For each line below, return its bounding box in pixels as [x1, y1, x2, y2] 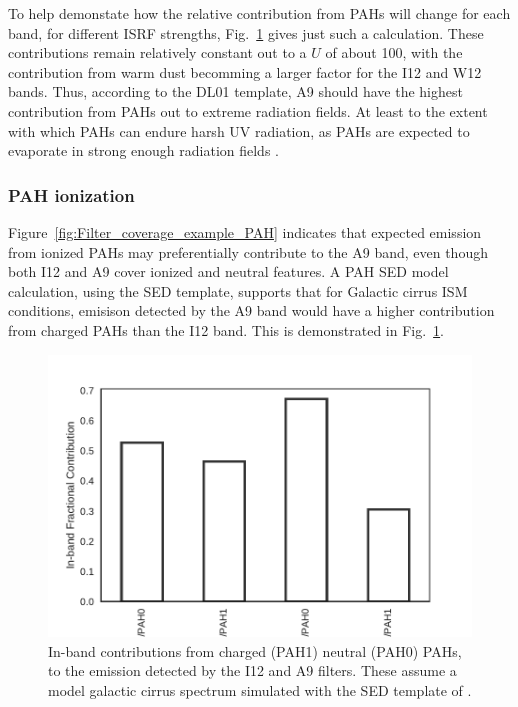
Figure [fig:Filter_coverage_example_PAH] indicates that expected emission [8, 221, 482, 242]
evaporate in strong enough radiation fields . [8, 140, 279, 161]
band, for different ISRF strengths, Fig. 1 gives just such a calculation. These [8, 22, 484, 43]
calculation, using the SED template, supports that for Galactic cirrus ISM [8, 280, 468, 301]
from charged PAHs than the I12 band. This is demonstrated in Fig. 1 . [8, 319, 445, 340]
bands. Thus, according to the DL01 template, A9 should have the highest [8, 81, 463, 102]
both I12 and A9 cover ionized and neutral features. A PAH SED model [8, 261, 449, 282]
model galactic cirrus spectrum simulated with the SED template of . [48, 679, 472, 700]
